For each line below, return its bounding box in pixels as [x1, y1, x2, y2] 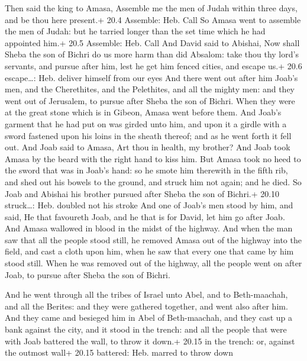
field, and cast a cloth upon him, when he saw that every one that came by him [5, 245, 294, 257]
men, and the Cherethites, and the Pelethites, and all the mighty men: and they [5, 83, 295, 95]
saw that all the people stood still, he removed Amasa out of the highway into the [5, 233, 302, 246]
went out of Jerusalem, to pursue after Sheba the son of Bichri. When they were [5, 94, 295, 107]
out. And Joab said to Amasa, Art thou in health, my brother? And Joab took [5, 141, 290, 153]
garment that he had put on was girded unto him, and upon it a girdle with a [5, 117, 287, 130]
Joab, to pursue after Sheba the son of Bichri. [5, 268, 170, 281]
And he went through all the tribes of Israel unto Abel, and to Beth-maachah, [5, 288, 288, 301]
